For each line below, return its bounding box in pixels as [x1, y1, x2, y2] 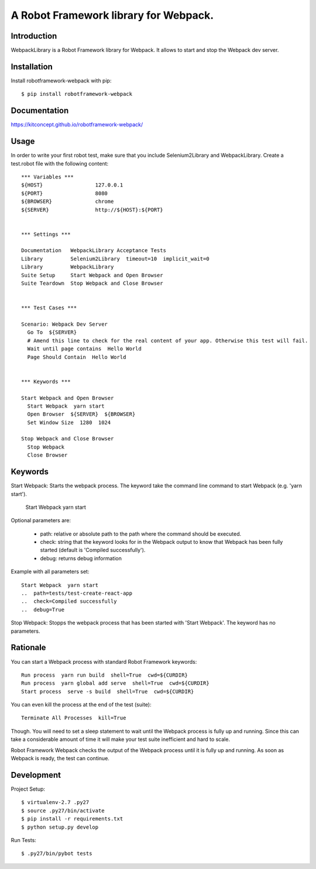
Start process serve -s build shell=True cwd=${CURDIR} [21, 688, 194, 695]
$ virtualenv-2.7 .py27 [21, 799, 90, 806]
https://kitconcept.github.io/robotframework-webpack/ [11, 121, 143, 128]
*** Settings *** [21, 231, 71, 237]
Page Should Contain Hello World [27, 354, 126, 360]
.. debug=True [21, 606, 65, 613]
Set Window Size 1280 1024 [27, 419, 111, 426]
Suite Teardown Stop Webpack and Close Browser [21, 280, 163, 287]
